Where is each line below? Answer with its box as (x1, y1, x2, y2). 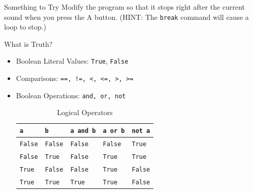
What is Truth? (4, 38, 53, 49)
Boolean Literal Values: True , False (16, 56, 129, 66)
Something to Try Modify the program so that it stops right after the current (4, 2, 245, 12)
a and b (70, 127, 96, 134)
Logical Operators (57, 107, 113, 118)
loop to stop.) (4, 21, 46, 32)
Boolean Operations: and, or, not (16, 90, 126, 100)
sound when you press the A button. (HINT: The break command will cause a (4, 11, 249, 22)
